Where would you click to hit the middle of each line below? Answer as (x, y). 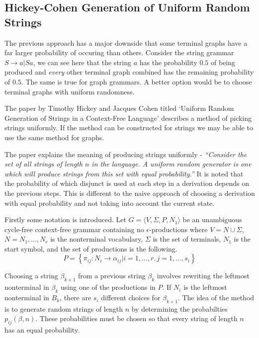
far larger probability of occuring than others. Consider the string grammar (119, 52)
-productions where (178, 229)
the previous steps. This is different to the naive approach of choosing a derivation (130, 193)
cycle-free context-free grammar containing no (74, 229)
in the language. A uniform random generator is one (172, 164)
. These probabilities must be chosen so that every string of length (136, 318)
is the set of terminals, (187, 239)
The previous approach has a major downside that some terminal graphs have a (126, 42)
